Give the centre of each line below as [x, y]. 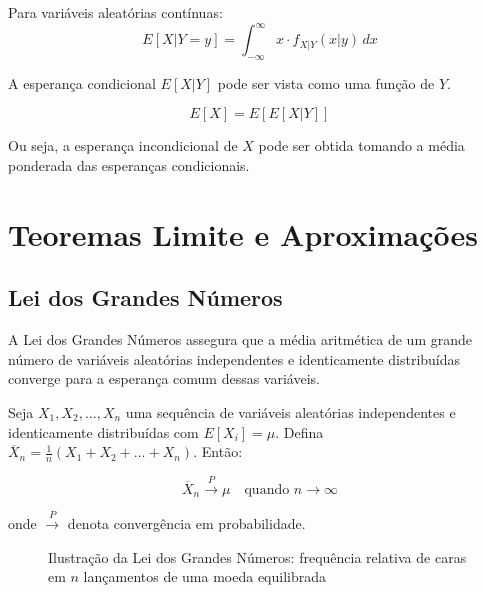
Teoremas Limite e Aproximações [243, 233]
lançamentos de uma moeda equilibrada [205, 576]
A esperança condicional [82, 82]
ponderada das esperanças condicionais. [129, 165]
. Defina [299, 431]
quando [267, 489]
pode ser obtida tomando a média [361, 145]
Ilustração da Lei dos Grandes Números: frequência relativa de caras [257, 556]
